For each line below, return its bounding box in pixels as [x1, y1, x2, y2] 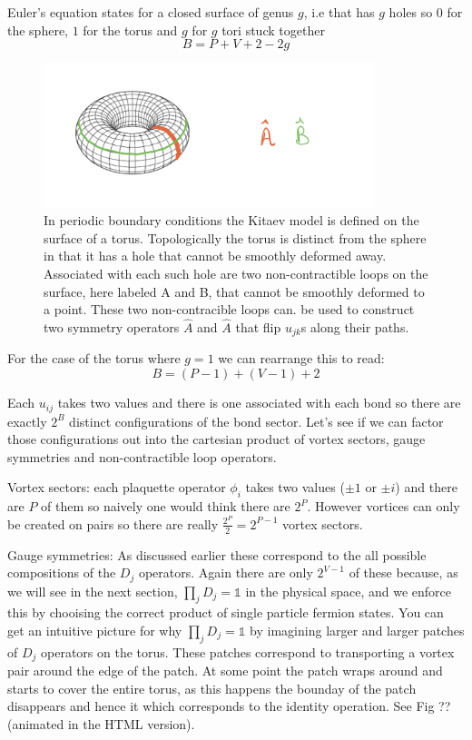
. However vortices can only [307, 497, 460, 516]
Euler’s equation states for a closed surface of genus [7, 3, 294, 21]
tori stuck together [221, 20, 325, 39]
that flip [235, 318, 281, 337]
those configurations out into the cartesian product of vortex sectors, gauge [7, 429, 426, 449]
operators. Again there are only [138, 563, 313, 582]
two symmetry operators [44, 318, 180, 337]
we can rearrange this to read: [218, 349, 385, 368]
